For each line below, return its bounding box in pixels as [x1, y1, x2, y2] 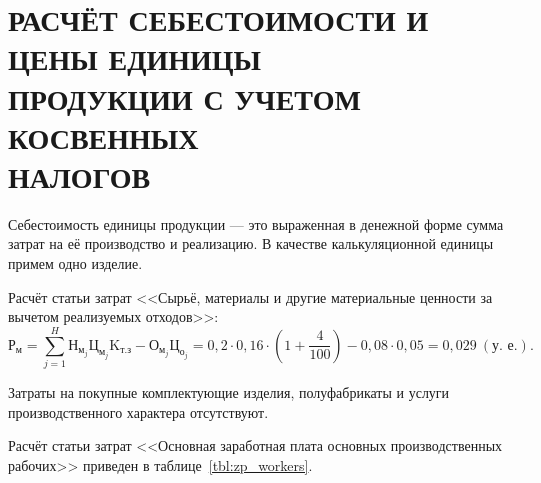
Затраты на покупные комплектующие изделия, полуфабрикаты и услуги [8, 381, 450, 402]
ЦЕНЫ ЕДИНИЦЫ [8, 38, 262, 79]
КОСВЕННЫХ [8, 116, 199, 157]
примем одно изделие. [8, 253, 143, 274]
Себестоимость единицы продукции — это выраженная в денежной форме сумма [8, 213, 504, 234]
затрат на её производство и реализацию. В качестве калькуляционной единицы [8, 233, 494, 254]
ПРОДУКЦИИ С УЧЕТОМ [8, 77, 361, 118]
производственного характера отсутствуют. [8, 401, 269, 422]
